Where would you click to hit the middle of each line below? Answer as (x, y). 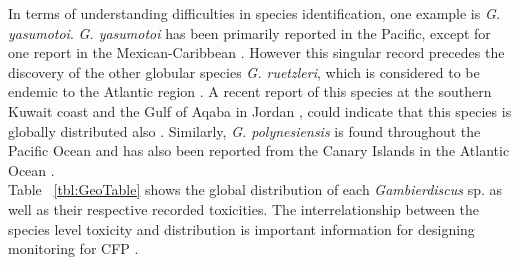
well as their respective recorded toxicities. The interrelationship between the (244, 208)
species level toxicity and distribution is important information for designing (241, 228)
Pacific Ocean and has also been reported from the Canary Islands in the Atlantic (259, 150)
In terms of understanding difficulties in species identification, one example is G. (254, 13)
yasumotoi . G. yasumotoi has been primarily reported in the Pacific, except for (249, 32)
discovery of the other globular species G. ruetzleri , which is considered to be (244, 71)
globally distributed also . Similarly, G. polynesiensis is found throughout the (244, 130)
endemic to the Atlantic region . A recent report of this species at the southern (250, 91)
